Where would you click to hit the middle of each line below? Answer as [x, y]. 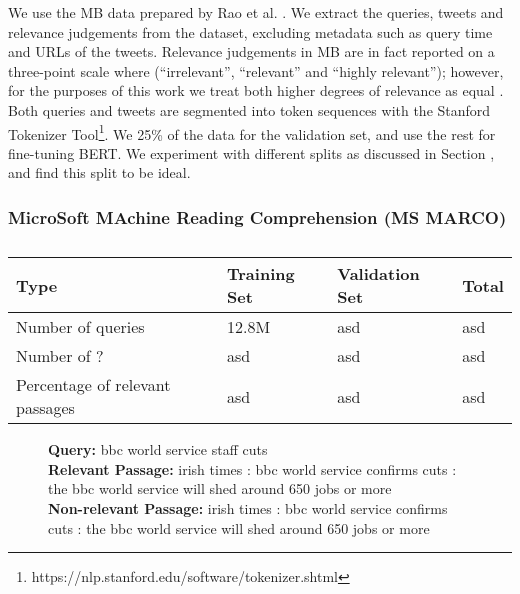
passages [45, 408]
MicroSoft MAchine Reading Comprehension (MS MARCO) [257, 216]
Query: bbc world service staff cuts [158, 449]
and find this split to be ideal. [99, 172]
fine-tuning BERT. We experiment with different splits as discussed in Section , [251, 152]
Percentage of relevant [93, 385]
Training [261, 274]
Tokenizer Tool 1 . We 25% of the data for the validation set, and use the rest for [252, 132]
